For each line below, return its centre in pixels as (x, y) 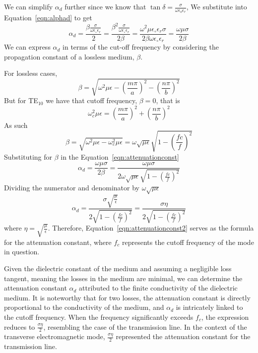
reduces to (20, 326)
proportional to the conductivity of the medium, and (84, 307)
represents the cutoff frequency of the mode (188, 242)
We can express (27, 47)
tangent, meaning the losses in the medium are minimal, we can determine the (123, 278)
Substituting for (28, 156)
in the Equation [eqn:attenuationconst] (120, 156)
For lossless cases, (31, 73)
